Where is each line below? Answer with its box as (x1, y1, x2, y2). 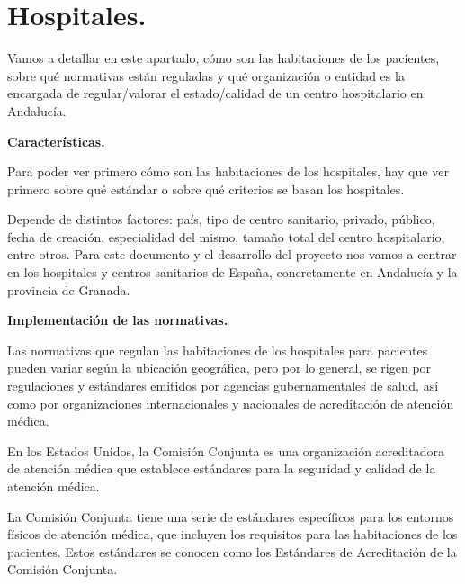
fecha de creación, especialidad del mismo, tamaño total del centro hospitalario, (7, 227, 445, 246)
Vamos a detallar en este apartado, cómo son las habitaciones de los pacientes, (7, 49, 440, 67)
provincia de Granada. (7, 280, 130, 299)
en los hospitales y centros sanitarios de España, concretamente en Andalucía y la (7, 263, 458, 282)
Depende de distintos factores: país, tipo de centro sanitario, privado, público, (7, 210, 435, 229)
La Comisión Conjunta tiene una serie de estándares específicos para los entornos (7, 507, 454, 526)
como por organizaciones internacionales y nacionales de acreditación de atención (7, 393, 454, 412)
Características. (7, 131, 105, 150)
